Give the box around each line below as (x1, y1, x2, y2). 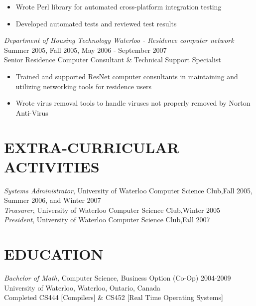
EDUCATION (4, 244, 104, 264)
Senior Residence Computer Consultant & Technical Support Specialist (4, 54, 221, 65)
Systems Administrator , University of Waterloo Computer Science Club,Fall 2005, (4, 185, 253, 195)
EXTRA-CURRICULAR (4, 137, 179, 157)
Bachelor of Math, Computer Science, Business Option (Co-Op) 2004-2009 (4, 273, 231, 283)
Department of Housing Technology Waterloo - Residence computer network (4, 35, 234, 45)
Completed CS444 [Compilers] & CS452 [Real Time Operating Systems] (4, 292, 223, 303)
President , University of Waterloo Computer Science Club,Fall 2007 (4, 214, 210, 225)
